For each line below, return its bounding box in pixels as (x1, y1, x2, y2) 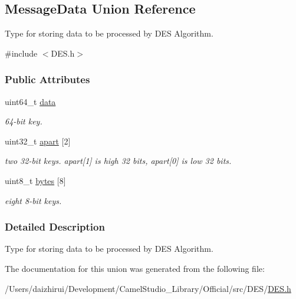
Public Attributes (5, 72, 90, 87)
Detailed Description (5, 219, 105, 234)
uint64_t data (5, 95, 56, 107)
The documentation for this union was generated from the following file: (5, 262, 265, 274)
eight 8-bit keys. (5, 194, 62, 206)
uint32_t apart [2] (5, 134, 71, 147)
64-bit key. (5, 115, 42, 127)
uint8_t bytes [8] (5, 174, 66, 186)
